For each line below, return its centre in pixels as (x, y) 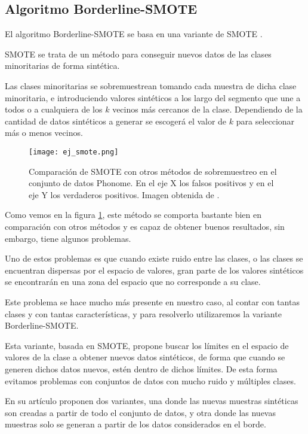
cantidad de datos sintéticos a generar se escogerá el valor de (116, 121)
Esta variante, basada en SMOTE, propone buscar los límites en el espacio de (147, 345)
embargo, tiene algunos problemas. (68, 238)
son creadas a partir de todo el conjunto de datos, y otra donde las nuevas (140, 412)
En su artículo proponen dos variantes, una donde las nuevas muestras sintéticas (152, 401)
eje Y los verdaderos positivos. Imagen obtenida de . (124, 194)
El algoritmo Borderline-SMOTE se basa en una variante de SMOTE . (134, 34)
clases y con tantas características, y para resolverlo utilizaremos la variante (143, 313)
